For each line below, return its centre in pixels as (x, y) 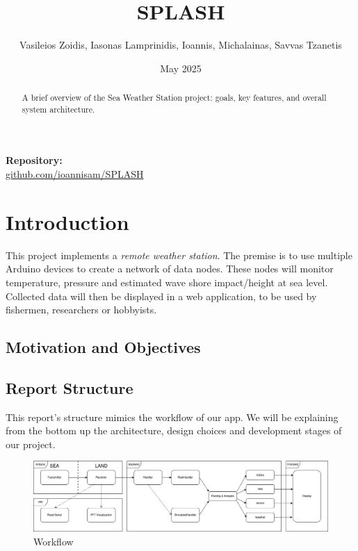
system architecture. (58, 109)
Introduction (67, 221)
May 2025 (181, 68)
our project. (31, 444)
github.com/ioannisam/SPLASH (75, 174)
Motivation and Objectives (103, 347)
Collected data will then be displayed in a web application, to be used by (161, 296)
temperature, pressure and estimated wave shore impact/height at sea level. (167, 282)
